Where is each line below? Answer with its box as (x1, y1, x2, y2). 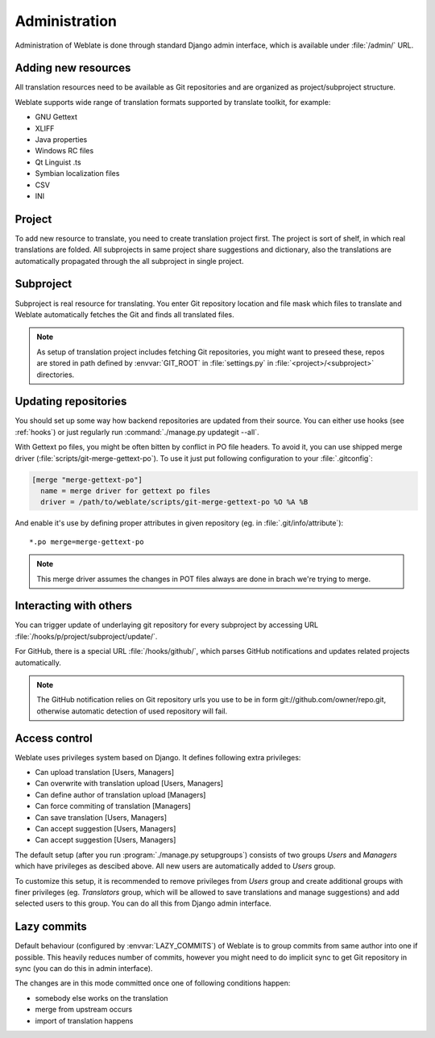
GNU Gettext (35, 112, 78, 122)
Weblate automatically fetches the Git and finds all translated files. (14, 309, 235, 319)
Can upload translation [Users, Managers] (35, 768, 175, 777)
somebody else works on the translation (35, 993, 168, 1002)
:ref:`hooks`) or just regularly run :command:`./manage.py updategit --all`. (14, 427, 259, 437)
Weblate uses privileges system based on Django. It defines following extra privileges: (14, 752, 301, 762)
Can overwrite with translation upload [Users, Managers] (35, 779, 224, 789)
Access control (14, 731, 93, 745)
